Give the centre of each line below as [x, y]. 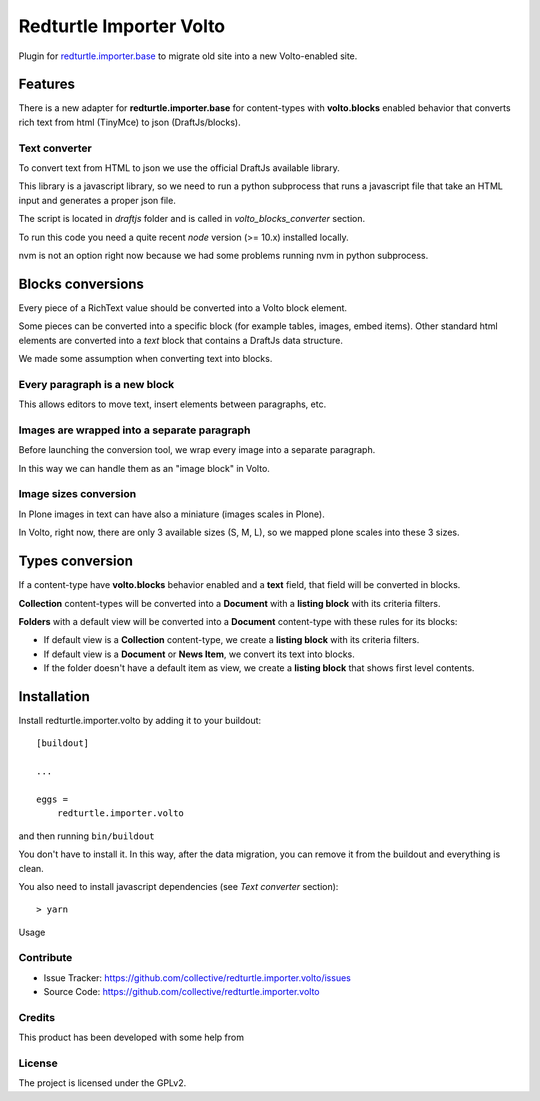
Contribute [45, 958]
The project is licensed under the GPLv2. [102, 1083]
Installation [54, 696]
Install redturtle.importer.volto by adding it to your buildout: [140, 720]
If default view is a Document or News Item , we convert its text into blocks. [199, 654]
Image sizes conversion [77, 494]
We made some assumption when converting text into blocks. [145, 359]
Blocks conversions [81, 283]
